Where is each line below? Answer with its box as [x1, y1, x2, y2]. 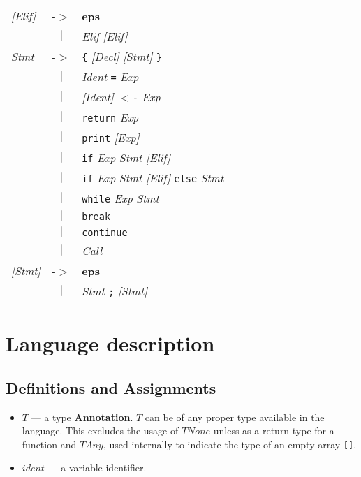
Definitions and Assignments [6, 376, 216, 398]
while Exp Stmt [82, 190, 159, 206]
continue [82, 226, 128, 238]
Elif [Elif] [82, 28, 128, 44]
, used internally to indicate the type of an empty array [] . [103, 436, 357, 451]
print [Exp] [82, 129, 140, 145]
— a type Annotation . [31, 409, 133, 424]
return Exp [82, 109, 139, 125]
